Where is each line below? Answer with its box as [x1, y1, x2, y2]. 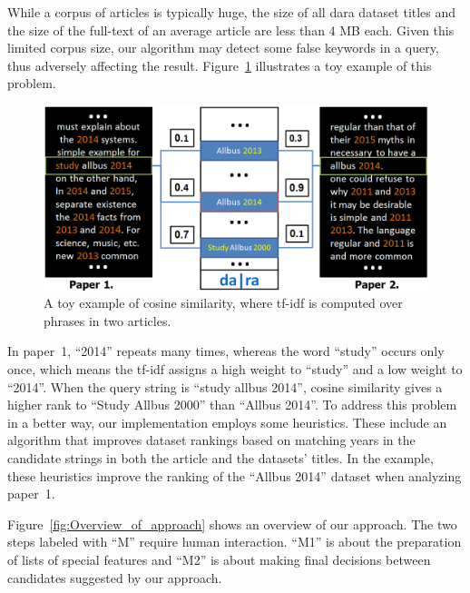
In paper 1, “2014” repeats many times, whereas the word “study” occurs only [7, 341, 445, 361]
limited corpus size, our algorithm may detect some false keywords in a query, [7, 38, 439, 57]
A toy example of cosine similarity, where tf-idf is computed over [44, 293, 403, 312]
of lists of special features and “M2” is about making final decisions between [7, 550, 431, 568]
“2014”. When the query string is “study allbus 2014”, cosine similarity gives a [7, 377, 443, 396]
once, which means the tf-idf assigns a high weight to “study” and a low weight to [7, 360, 463, 379]
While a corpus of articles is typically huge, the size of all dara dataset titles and [7, 3, 456, 21]
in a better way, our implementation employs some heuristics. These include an [7, 412, 447, 431]
